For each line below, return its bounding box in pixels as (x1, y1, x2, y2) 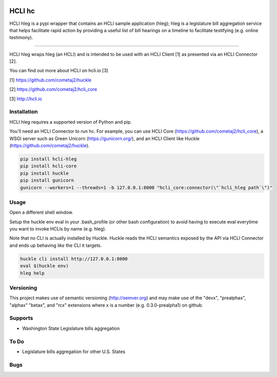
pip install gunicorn (20, 178, 74, 183)
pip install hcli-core (20, 163, 77, 169)
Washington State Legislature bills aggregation (22, 325, 120, 331)
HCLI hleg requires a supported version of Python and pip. (9, 119, 132, 125)
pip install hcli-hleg (20, 156, 77, 162)
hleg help (20, 270, 45, 276)
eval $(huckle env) (20, 263, 69, 269)
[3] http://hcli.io (9, 96, 42, 102)
